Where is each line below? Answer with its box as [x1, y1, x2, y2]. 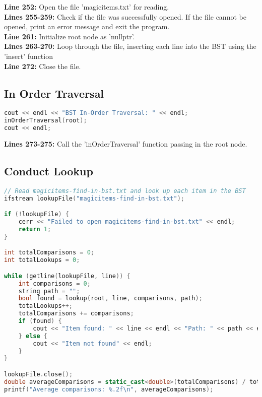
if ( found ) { [18, 317, 62, 324]
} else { [18, 332, 47, 340]
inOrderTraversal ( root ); [4, 117, 87, 124]
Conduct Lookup [4, 163, 93, 178]
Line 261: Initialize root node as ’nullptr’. [4, 31, 135, 41]
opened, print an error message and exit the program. [4, 21, 170, 32]
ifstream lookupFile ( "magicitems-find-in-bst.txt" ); [4, 194, 184, 202]
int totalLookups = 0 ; [4, 256, 80, 264]
